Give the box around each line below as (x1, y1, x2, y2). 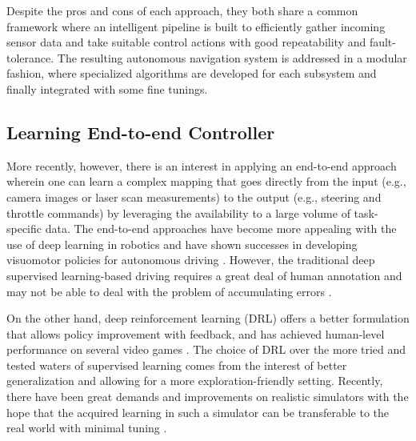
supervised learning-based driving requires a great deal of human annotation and (6, 267, 402, 283)
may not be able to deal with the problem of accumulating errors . (6, 283, 332, 299)
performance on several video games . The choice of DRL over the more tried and (6, 341, 406, 358)
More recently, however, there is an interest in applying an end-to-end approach (6, 157, 397, 174)
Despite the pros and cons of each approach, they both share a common (6, 2, 358, 18)
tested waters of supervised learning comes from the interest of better (6, 356, 347, 373)
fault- (369, 34, 396, 50)
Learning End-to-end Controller (6, 119, 275, 144)
